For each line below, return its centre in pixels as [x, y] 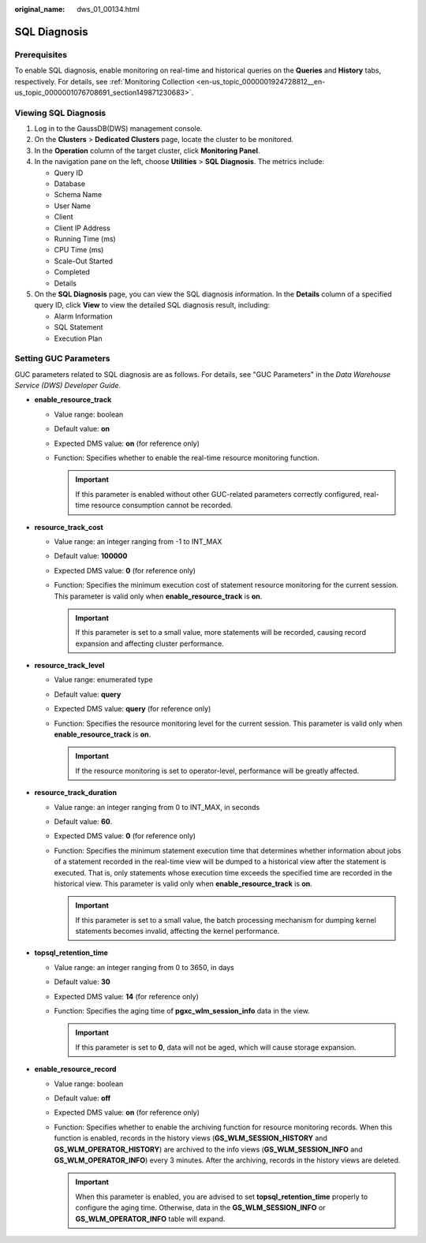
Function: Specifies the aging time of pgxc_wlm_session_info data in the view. [182, 1011]
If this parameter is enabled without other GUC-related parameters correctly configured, [219, 494]
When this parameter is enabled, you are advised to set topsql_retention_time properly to [222, 1196]
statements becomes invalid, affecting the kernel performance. [177, 931]
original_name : [40, 9]
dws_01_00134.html [108, 9]
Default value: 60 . [83, 821]
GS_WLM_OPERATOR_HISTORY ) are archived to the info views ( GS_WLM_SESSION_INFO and [208, 1149]
